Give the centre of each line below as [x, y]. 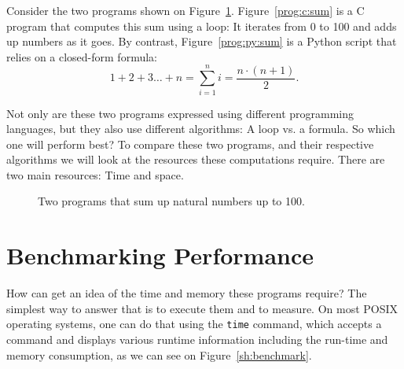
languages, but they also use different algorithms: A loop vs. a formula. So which [201, 129]
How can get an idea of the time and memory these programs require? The [187, 293]
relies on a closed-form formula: [82, 56]
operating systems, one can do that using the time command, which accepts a [194, 324]
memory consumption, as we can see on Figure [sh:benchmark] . [159, 354]
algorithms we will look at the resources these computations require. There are [196, 159]
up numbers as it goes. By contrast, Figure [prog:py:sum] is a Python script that [202, 41]
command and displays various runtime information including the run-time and [197, 339]
